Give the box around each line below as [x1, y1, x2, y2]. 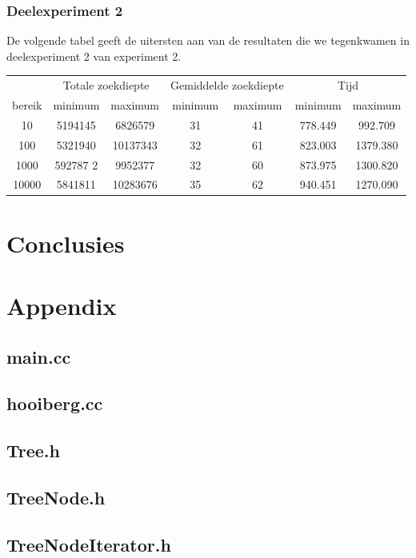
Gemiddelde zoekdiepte [170, 77, 284, 94]
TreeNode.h [6, 484, 106, 509]
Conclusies [6, 226, 125, 259]
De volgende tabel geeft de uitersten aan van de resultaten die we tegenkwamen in [6, 32, 410, 49]
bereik [12, 97, 42, 113]
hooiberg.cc [6, 391, 103, 416]
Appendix [6, 289, 117, 322]
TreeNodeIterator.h [6, 532, 171, 556]
